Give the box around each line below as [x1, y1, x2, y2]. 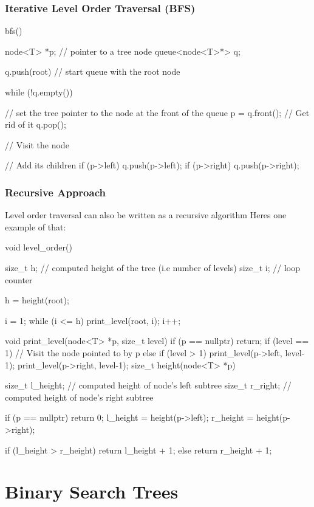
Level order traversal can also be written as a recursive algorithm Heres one [5, 209, 287, 221]
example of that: [5, 220, 66, 233]
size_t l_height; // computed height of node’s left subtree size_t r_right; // [5, 379, 292, 391]
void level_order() [5, 241, 72, 253]
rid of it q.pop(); [5, 118, 66, 131]
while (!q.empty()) [5, 86, 73, 98]
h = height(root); [5, 294, 69, 306]
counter [5, 273, 33, 286]
